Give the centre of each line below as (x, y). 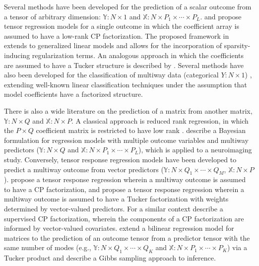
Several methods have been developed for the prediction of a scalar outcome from (128, 6)
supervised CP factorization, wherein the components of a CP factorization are (124, 218)
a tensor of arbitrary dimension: (52, 16)
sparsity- (237, 45)
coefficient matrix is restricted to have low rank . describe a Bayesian (141, 130)
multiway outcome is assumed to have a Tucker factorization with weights (116, 199)
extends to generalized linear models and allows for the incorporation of (113, 45)
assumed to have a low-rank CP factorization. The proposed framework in (117, 35)
